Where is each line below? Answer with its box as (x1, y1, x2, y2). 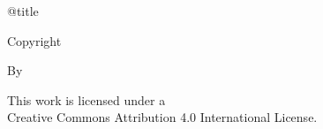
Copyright (7, 31, 62, 49)
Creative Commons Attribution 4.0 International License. (7, 108, 318, 126)
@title (7, 2, 39, 19)
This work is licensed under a (7, 90, 166, 109)
